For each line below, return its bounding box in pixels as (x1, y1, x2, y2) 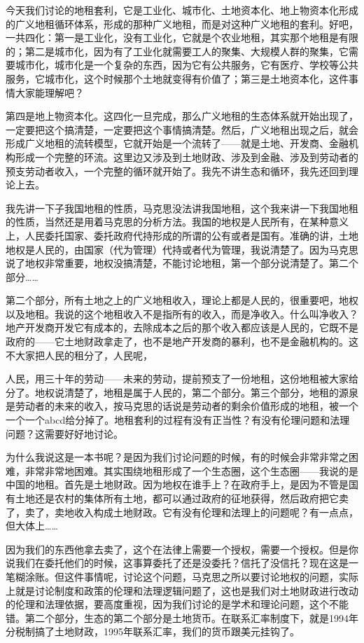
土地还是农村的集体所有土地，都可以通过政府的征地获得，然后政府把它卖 (15, 491, 349, 505)
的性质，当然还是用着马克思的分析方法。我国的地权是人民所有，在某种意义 (6, 214, 349, 229)
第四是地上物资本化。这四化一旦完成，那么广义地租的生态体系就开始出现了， (6, 109, 358, 123)
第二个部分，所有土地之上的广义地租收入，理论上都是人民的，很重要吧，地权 (6, 293, 358, 307)
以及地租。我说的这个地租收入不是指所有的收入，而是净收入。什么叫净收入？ (6, 306, 358, 321)
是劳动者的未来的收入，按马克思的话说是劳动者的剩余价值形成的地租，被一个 (6, 399, 358, 413)
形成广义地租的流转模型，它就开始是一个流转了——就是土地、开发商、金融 (6, 136, 349, 151)
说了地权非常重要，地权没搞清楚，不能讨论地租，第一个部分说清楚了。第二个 (6, 256, 358, 270)
